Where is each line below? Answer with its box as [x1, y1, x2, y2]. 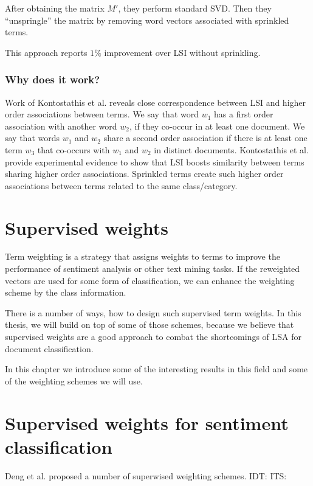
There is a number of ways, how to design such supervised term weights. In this [5, 306, 301, 319]
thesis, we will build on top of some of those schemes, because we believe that [5, 318, 294, 331]
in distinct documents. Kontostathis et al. [154, 143, 309, 156]
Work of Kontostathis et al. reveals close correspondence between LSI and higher [5, 95, 306, 108]
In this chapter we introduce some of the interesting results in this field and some [5, 363, 308, 375]
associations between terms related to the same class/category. [5, 179, 238, 192]
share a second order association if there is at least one [103, 131, 308, 144]
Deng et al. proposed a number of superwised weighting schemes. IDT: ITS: [5, 469, 287, 482]
